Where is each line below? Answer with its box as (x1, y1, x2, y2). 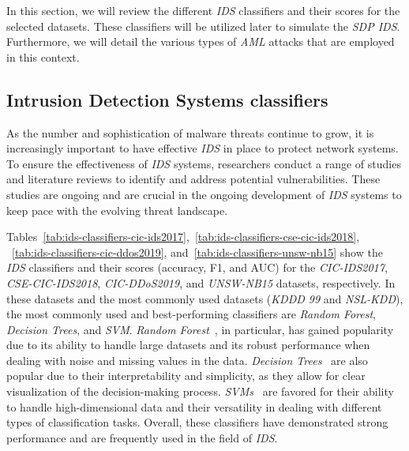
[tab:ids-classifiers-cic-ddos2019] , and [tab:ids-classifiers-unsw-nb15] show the (12, 243, 383, 260)
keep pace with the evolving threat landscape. (6, 201, 228, 218)
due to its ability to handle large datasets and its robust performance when (6, 336, 370, 353)
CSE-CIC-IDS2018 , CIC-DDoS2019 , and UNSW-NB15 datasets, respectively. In (6, 274, 396, 291)
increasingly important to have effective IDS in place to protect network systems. (6, 140, 399, 156)
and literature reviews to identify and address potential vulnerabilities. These (6, 171, 381, 187)
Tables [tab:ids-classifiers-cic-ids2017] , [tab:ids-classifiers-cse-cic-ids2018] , (6, 228, 360, 245)
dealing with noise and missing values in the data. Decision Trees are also (6, 351, 368, 368)
